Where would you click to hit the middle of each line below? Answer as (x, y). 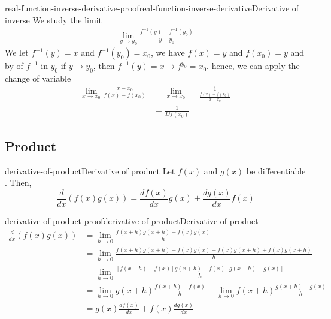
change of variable (38, 78)
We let (17, 52)
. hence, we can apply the (253, 66)
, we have (168, 52)
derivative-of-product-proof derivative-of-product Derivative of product (132, 221)
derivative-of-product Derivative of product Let (90, 171)
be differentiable (276, 171)
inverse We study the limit (53, 19)
